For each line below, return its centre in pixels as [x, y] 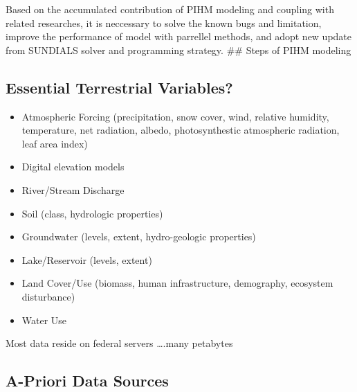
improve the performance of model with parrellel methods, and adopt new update [179, 36]
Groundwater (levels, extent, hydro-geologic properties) [139, 237]
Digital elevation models [73, 167]
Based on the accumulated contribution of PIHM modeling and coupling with [170, 9]
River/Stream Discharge [73, 189]
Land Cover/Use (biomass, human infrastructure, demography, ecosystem [177, 283]
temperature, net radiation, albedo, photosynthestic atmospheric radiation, [181, 130]
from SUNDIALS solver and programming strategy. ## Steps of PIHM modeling [178, 50]
